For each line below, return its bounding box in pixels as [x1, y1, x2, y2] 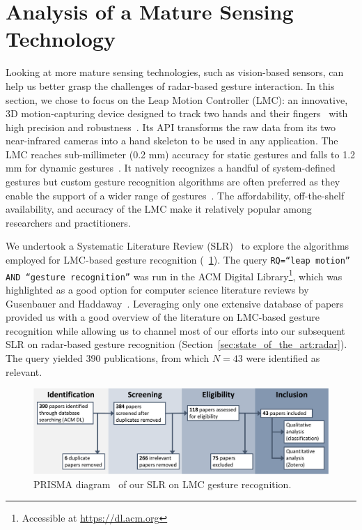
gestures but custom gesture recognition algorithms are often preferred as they [6, 174, 340, 189]
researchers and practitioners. [6, 215, 131, 229]
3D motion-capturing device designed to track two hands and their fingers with [6, 106, 348, 121]
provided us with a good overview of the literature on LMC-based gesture [6, 310, 320, 324]
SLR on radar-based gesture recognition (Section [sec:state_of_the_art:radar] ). [6, 337, 347, 351]
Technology [6, 24, 116, 53]
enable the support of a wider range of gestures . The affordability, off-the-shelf [6, 188, 345, 202]
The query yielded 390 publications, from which [6, 350, 210, 365]
